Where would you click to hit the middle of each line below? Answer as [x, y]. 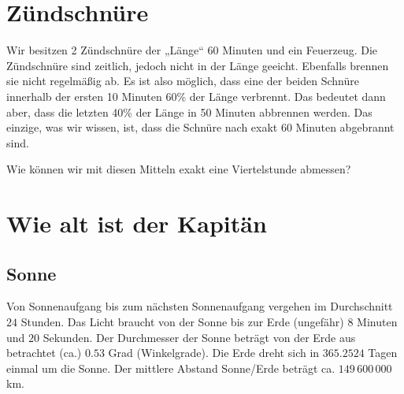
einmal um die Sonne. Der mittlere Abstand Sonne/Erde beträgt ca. [171, 368]
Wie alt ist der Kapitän [137, 223]
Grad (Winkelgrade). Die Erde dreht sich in [214, 353]
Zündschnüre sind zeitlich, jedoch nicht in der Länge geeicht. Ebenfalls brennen [198, 65]
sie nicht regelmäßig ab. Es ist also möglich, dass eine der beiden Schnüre [183, 81]
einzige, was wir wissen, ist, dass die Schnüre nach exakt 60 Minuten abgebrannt [200, 127]
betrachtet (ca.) [44, 353]
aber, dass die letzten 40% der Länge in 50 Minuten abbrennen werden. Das [189, 112]
